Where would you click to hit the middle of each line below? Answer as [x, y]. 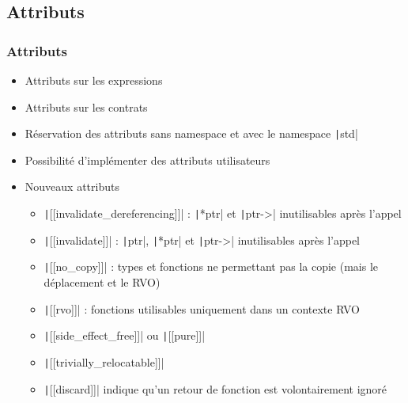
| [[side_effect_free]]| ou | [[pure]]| [125, 335]
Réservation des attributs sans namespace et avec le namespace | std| [191, 133]
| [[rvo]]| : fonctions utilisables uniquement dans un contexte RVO [202, 308]
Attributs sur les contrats [86, 106]
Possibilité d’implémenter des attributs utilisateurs [147, 160]
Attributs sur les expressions [94, 80]
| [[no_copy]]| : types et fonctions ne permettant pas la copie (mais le [211, 266]
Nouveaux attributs [72, 186]
